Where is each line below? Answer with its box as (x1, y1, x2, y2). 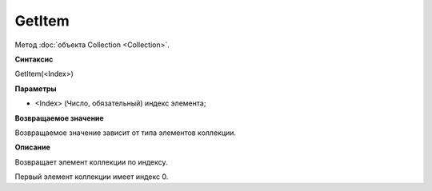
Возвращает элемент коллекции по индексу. (14, 157, 168, 167)
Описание (14, 142, 51, 152)
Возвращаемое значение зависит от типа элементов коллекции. (14, 128, 236, 137)
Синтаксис (14, 54, 54, 64)
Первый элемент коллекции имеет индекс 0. (14, 172, 169, 181)
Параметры (14, 84, 57, 94)
